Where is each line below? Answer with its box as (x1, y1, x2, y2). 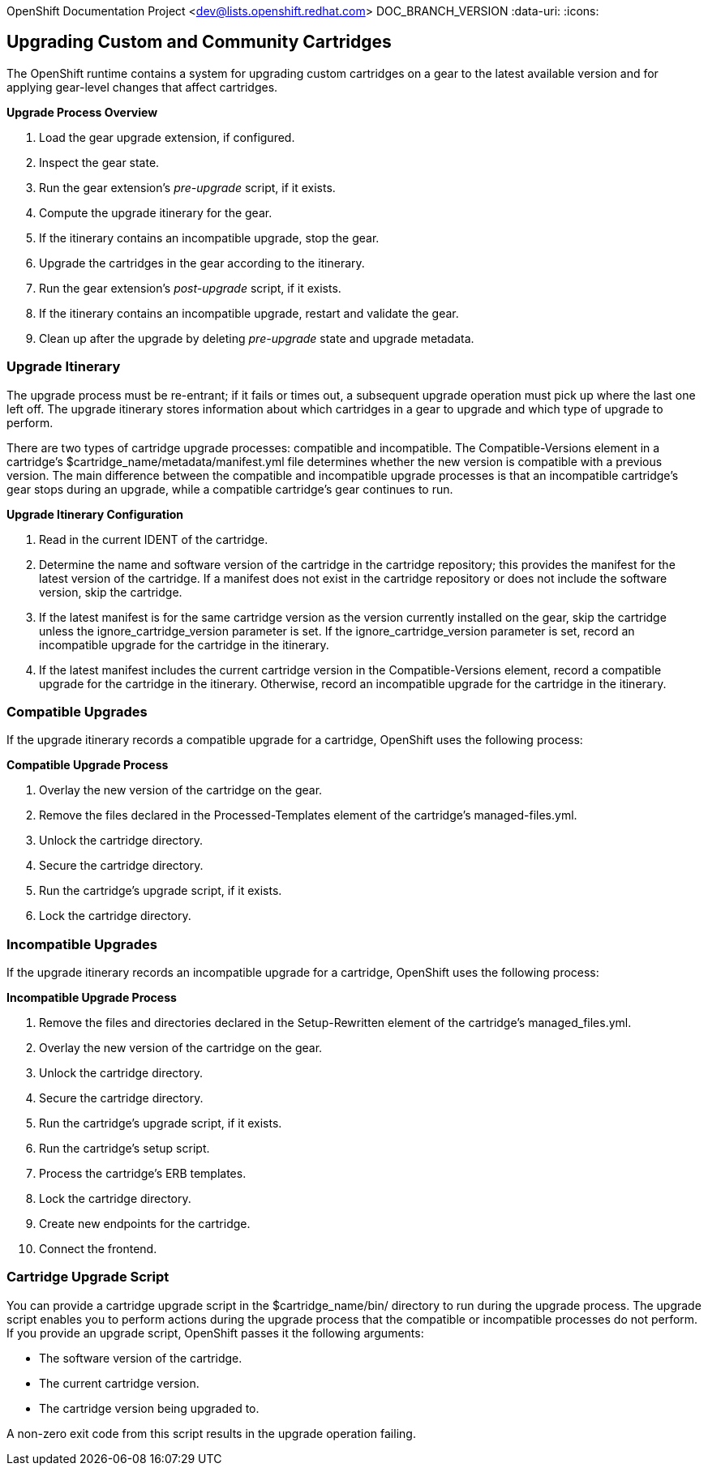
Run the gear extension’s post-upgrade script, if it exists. (39, 280, 341, 295)
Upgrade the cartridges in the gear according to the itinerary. (39, 255, 365, 270)
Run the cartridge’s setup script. (39, 1141, 210, 1156)
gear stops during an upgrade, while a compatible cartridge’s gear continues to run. (6, 481, 453, 496)
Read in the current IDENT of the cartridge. (39, 532, 268, 546)
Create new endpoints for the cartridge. (39, 1217, 251, 1231)
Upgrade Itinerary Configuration (6, 507, 184, 521)
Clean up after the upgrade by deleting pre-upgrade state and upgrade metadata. (39, 331, 474, 345)
